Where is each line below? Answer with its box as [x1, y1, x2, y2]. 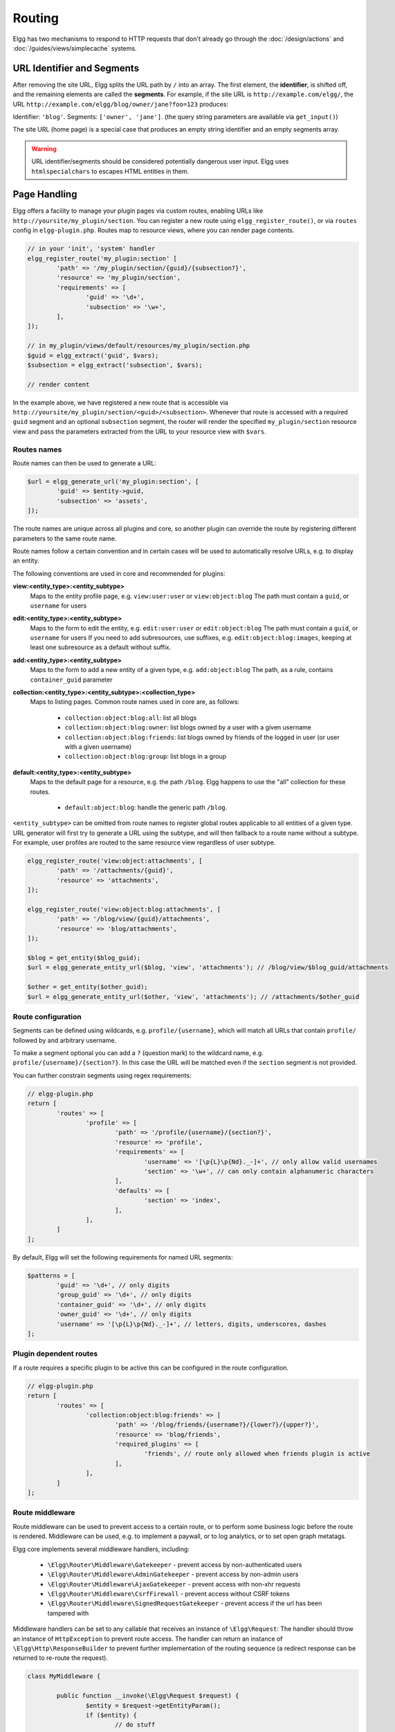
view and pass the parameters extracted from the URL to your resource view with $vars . [12, 427, 266, 436]
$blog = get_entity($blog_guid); [27, 953, 141, 962]
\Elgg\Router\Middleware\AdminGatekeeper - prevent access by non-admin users [47, 1570, 299, 1579]
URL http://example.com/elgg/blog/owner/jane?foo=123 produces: [12, 100, 228, 108]
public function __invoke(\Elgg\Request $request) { [56, 1692, 239, 1700]
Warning [31, 144, 57, 152]
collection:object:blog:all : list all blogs [64, 714, 197, 722]
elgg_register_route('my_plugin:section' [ [27, 254, 178, 263]
